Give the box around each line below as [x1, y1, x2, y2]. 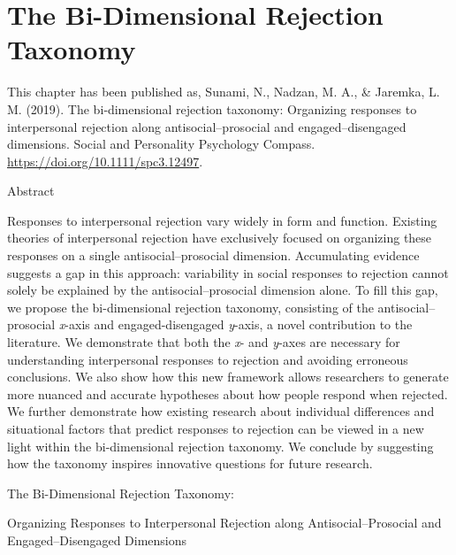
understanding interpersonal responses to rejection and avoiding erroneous [7, 350, 408, 368]
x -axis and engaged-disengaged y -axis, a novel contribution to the [58, 315, 413, 334]
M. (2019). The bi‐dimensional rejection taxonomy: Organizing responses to [7, 99, 417, 118]
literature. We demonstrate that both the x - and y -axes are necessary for [7, 333, 400, 351]
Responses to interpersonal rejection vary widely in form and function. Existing [7, 211, 437, 229]
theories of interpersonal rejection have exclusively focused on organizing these [7, 228, 432, 247]
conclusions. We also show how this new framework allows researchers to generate [7, 367, 449, 386]
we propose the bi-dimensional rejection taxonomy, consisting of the [7, 297, 374, 316]
